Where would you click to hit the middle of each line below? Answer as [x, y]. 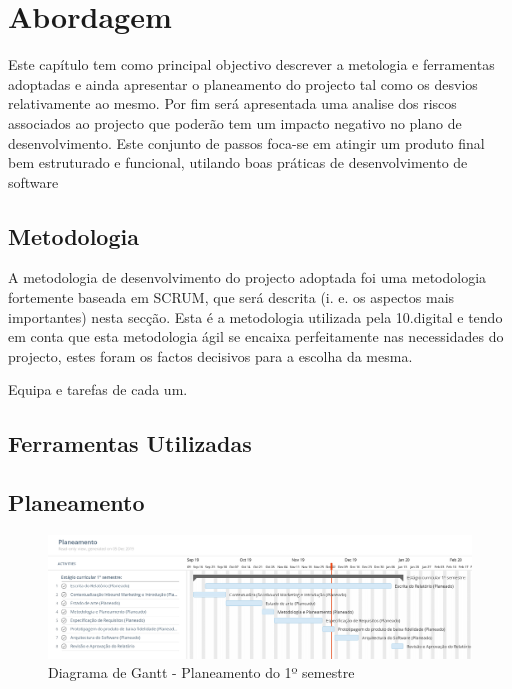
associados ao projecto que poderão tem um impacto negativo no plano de [235, 122]
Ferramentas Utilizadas [130, 443]
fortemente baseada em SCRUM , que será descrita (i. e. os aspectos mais [231, 297]
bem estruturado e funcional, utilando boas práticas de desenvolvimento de [238, 162]
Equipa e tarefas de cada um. [98, 389]
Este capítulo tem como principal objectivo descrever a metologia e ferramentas [251, 64]
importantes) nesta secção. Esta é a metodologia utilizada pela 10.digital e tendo [255, 316]
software [33, 181]
